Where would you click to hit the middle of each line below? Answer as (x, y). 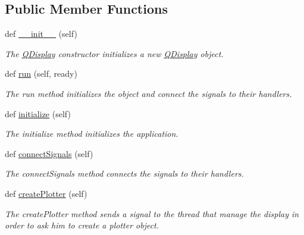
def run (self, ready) (41, 73)
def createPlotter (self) (46, 193)
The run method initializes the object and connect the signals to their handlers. (148, 93)
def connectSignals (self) (49, 153)
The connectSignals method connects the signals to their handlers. (124, 173)
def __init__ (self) (41, 34)
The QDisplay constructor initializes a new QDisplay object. (114, 53)
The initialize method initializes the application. (92, 134)
